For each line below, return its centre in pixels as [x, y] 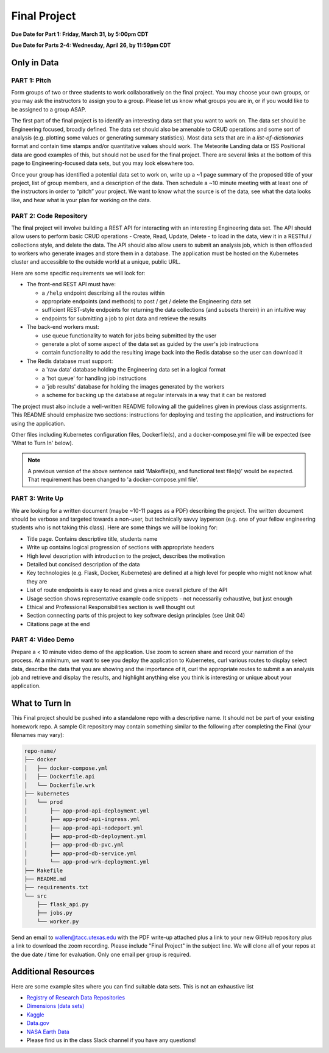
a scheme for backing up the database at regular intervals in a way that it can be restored [154, 395]
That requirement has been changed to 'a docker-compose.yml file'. [113, 480]
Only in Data [35, 62]
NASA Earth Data [48, 1032]
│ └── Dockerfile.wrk [60, 785]
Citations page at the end [58, 624]
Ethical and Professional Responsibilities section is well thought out [111, 607]
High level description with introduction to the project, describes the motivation [126, 556]
